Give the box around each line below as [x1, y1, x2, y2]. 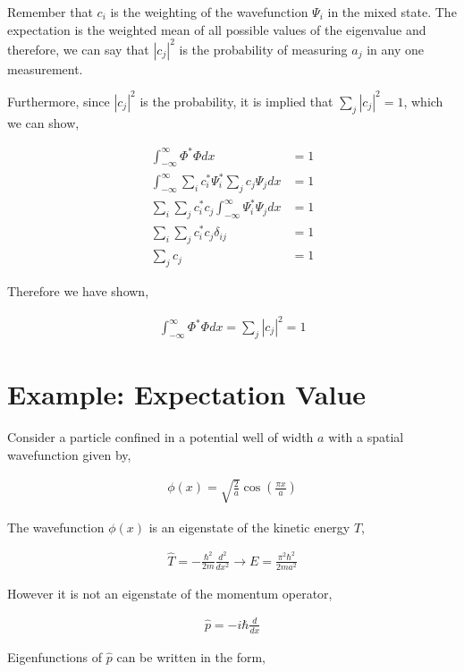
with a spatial [328, 427, 404, 446]
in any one [367, 39, 424, 58]
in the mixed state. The [327, 3, 457, 21]
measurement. [7, 59, 83, 78]
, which [403, 91, 443, 110]
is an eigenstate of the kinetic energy [148, 517, 350, 536]
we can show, [7, 113, 80, 132]
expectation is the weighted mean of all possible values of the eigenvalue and [7, 20, 426, 38]
